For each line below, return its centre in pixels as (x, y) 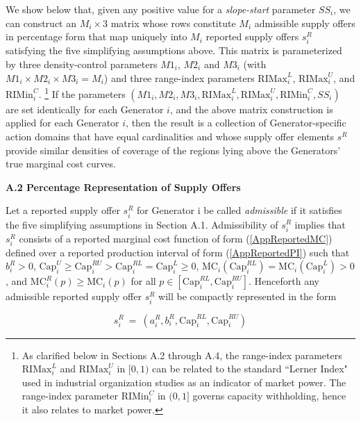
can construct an (41, 23)
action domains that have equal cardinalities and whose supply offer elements (170, 136)
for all (143, 281)
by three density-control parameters (82, 64)
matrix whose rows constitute (173, 23)
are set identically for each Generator (85, 109)
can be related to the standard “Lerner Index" (250, 369)
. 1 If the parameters (82, 93)
